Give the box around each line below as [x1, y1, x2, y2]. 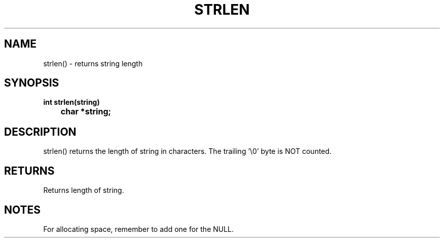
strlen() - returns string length [43, 59, 143, 68]
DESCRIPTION [4, 125, 77, 138]
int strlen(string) [43, 98, 100, 107]
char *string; [60, 106, 111, 117]
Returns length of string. [43, 186, 124, 195]
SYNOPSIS [4, 76, 59, 90]
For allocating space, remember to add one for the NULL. [43, 224, 234, 233]
